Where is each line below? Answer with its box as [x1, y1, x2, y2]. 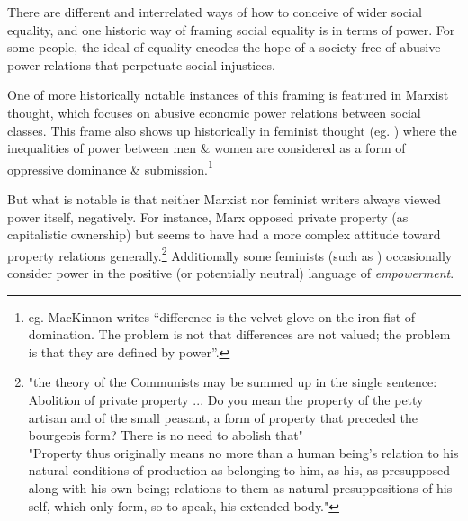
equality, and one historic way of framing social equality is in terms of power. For [7, 20, 455, 39]
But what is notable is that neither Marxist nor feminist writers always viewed [7, 190, 441, 208]
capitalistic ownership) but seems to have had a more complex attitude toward [7, 225, 441, 244]
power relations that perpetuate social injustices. [7, 55, 275, 74]
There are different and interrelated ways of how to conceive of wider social [7, 3, 422, 21]
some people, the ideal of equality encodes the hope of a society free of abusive [7, 38, 441, 57]
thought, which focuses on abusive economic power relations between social [7, 103, 421, 121]
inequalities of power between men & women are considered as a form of [7, 139, 406, 157]
